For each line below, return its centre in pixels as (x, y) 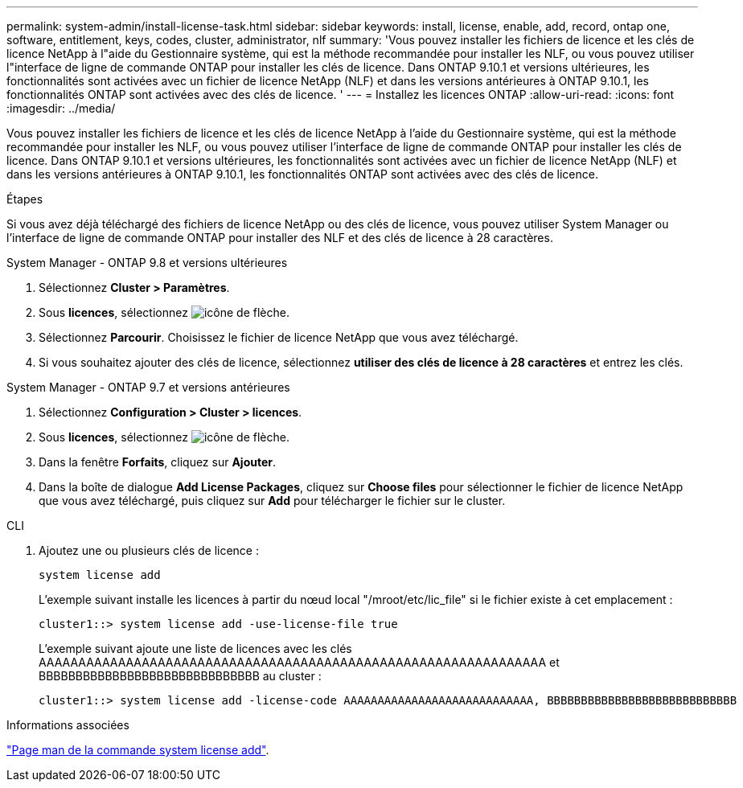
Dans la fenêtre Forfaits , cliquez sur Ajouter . (158, 462)
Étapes (25, 199)
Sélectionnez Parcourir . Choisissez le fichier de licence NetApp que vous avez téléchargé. (279, 337)
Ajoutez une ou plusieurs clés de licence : (149, 550)
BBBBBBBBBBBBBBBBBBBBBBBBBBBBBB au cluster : (180, 676)
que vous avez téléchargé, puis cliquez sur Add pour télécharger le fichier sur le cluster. (272, 501)
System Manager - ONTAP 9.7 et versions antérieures (148, 387)
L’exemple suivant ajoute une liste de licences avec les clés (195, 648)
